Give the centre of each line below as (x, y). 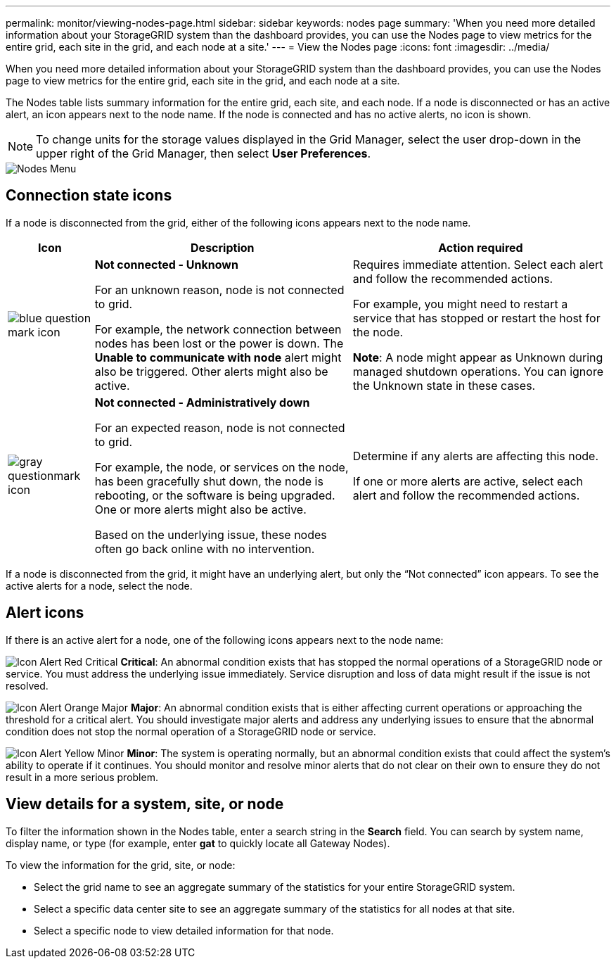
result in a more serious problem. (82, 777)
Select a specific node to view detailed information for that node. (184, 930)
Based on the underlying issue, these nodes (211, 534)
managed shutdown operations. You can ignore (478, 371)
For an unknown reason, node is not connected (219, 290)
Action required (481, 247)
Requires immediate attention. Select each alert (478, 264)
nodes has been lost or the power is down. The (219, 343)
